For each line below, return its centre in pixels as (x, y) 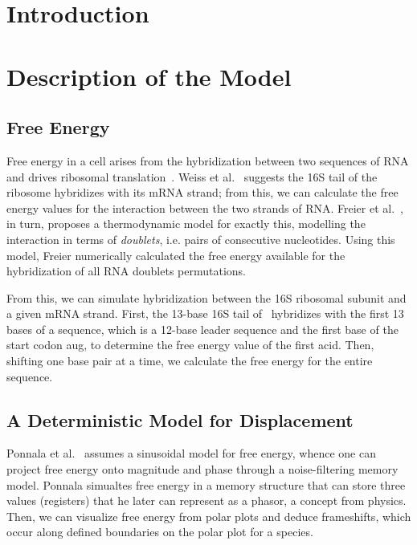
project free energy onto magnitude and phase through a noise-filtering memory (202, 469)
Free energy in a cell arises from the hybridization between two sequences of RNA (208, 160)
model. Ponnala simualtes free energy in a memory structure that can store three (206, 484)
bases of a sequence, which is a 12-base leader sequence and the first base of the (202, 329)
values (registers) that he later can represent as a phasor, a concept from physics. (206, 500)
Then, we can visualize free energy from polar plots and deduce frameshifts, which (209, 516)
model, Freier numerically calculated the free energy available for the (176, 255)
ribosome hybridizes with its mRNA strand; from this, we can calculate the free (202, 192)
